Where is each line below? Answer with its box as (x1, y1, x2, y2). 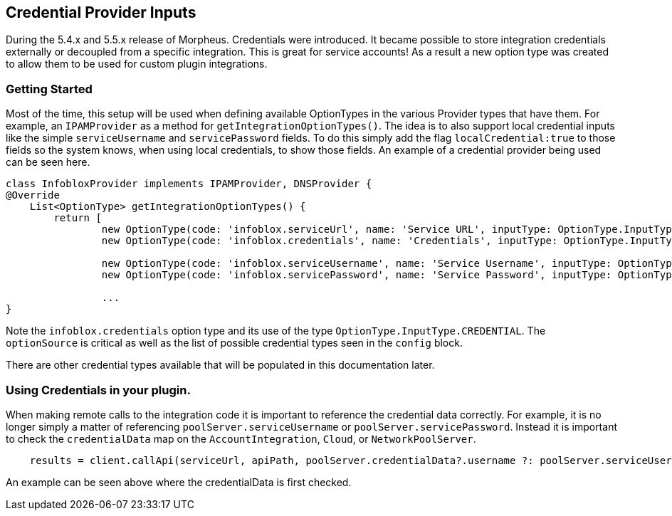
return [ (53, 212, 102, 224)
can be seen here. (6, 156, 90, 169)
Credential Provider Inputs (6, 4, 196, 21)
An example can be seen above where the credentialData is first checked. (6, 475, 352, 488)
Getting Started (6, 81, 93, 96)
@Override (6, 189, 60, 201)
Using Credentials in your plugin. (6, 382, 191, 397)
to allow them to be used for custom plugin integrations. (6, 58, 268, 70)
